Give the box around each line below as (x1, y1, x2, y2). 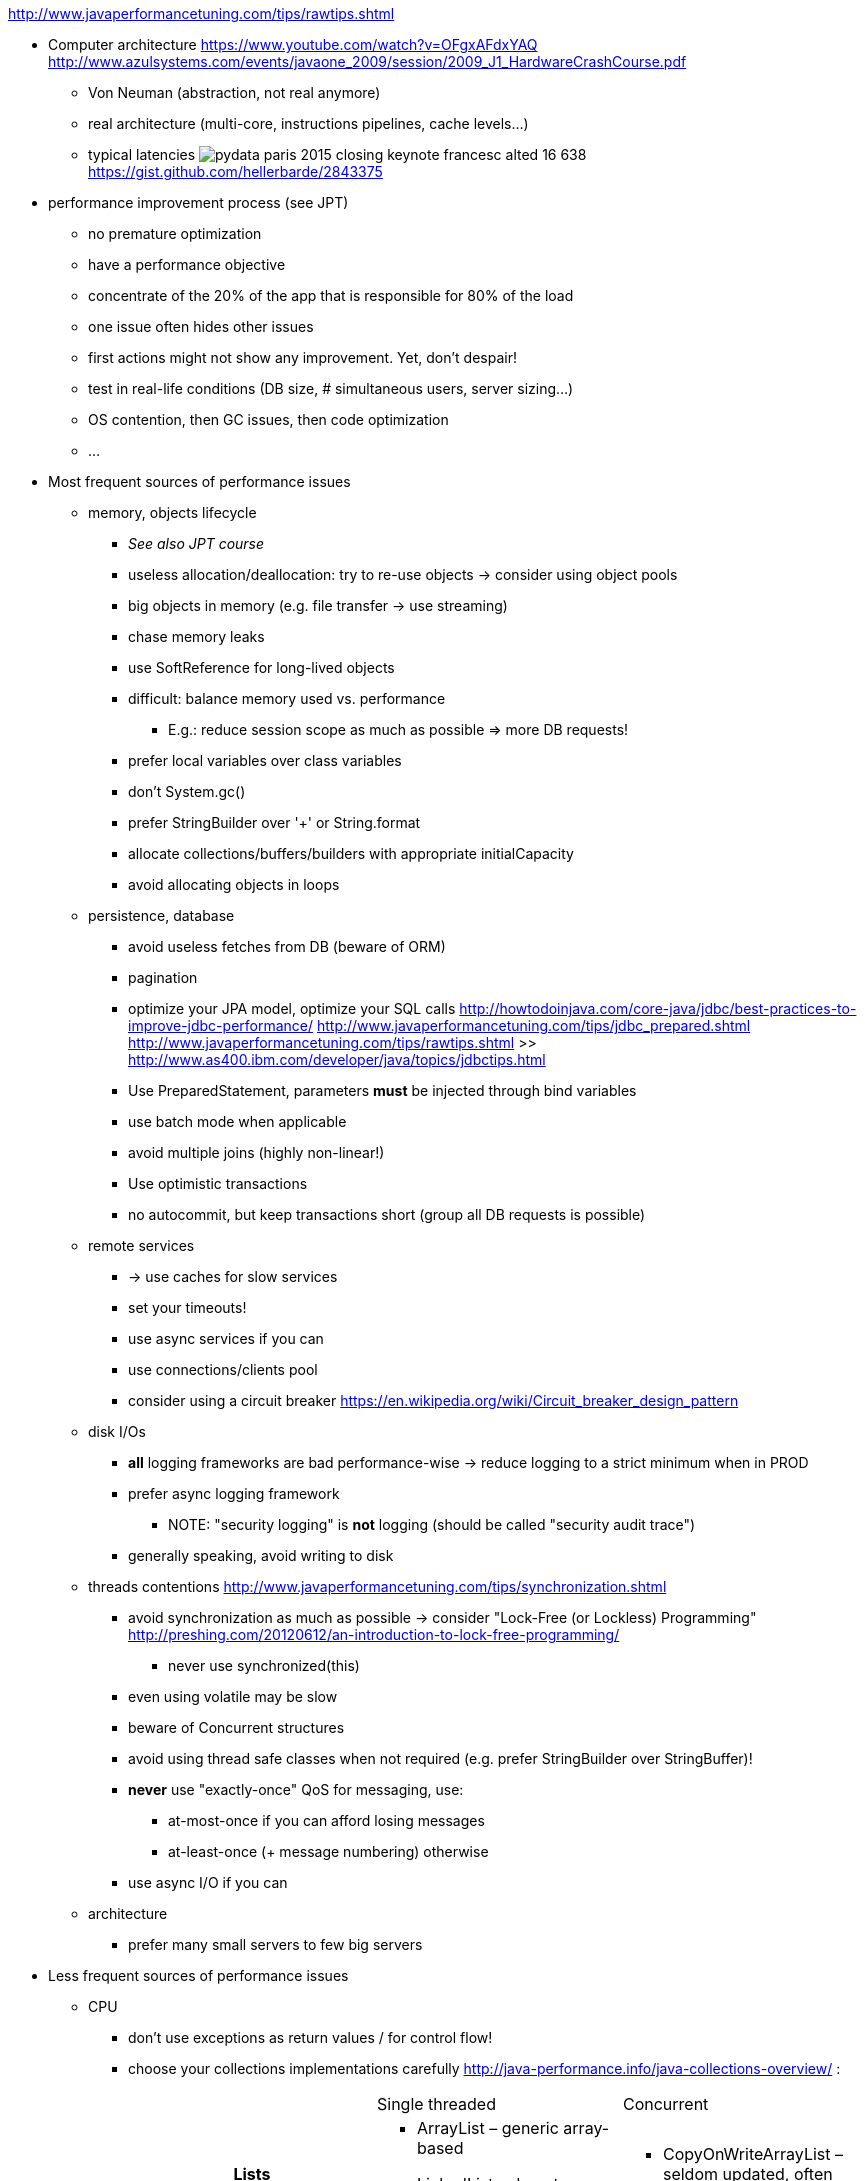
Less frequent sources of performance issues (48, 1967, 349, 1984)
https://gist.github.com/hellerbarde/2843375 (88, 163, 383, 180)
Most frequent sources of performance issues (48, 473, 351, 490)
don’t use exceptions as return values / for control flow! (128, 2029, 493, 2046)
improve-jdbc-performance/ (128, 1017, 314, 1034)
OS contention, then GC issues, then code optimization (88, 411, 449, 428)
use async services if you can (128, 1330, 324, 1347)
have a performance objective (88, 256, 286, 273)
